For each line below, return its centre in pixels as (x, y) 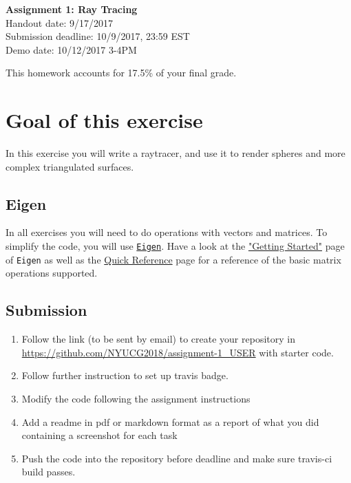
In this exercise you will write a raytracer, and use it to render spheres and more (175, 153)
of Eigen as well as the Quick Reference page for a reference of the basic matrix (173, 259)
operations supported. (52, 273)
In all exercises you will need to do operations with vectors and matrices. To (167, 232)
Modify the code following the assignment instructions (136, 398)
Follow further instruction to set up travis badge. (125, 375)
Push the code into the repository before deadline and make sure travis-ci (177, 458)
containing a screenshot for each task (99, 435)
